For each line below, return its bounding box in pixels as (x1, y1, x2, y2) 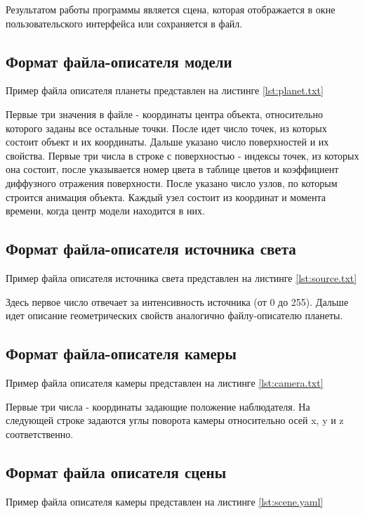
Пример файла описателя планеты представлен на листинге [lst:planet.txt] (6, 83, 324, 98)
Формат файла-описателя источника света (6, 238, 296, 259)
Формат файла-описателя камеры (6, 342, 237, 364)
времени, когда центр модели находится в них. (6, 203, 205, 218)
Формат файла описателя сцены (6, 461, 227, 482)
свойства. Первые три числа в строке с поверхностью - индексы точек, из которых (6, 148, 359, 162)
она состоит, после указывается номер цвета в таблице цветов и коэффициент (6, 162, 339, 176)
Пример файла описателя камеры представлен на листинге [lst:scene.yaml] (6, 494, 324, 508)
